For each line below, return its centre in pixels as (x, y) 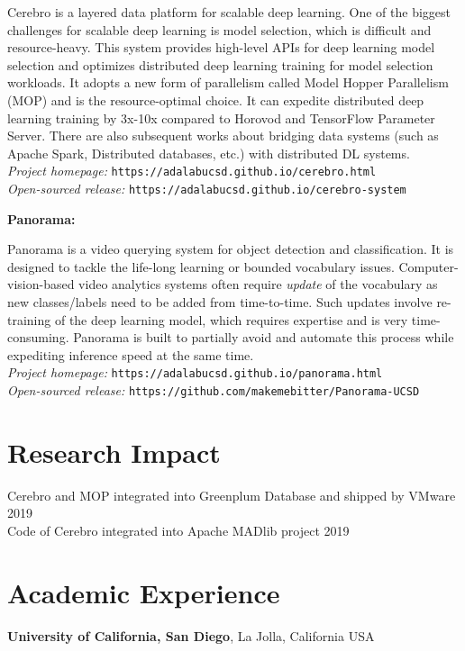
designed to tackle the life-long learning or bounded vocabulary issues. (201, 266)
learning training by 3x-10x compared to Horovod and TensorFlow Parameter (221, 118)
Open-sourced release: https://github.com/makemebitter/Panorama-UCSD (214, 390)
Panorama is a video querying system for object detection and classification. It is (231, 249)
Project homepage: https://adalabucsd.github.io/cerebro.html (192, 171)
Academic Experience (144, 592)
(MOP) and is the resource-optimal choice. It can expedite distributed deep (216, 99)
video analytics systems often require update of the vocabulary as (258, 284)
